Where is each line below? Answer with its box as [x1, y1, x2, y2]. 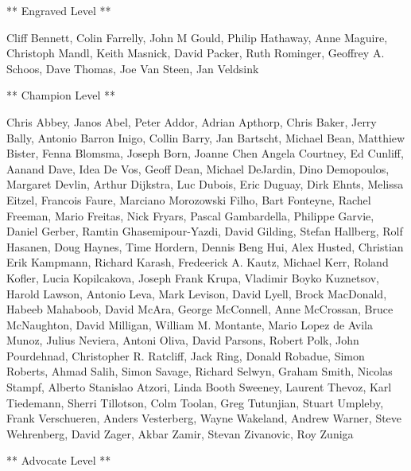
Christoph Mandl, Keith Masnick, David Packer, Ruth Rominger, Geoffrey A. [6, 45, 385, 61]
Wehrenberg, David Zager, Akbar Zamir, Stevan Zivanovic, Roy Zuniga [6, 425, 354, 442]
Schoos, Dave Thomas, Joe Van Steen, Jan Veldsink [6, 60, 259, 76]
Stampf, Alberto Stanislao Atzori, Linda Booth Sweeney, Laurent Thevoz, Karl [6, 379, 392, 395]
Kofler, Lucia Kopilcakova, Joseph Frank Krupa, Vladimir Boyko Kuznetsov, [6, 269, 379, 286]
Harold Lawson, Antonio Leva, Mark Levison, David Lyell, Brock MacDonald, [6, 285, 387, 302]
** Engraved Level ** [6, 2, 111, 18]
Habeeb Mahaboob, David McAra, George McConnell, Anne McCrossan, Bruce [6, 301, 394, 317]
